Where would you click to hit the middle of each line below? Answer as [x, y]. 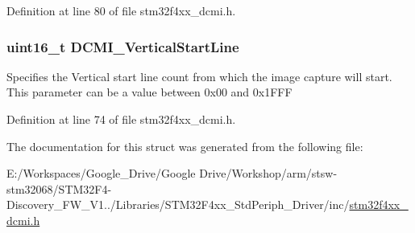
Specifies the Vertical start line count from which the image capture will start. [199, 76]
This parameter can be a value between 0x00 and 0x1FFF [149, 92]
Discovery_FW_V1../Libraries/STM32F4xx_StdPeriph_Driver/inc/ [178, 204]
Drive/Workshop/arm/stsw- [268, 173]
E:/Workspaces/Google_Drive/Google [101, 173]
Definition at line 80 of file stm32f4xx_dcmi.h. [121, 10]
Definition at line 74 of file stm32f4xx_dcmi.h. [121, 119]
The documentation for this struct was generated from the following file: [185, 146]
